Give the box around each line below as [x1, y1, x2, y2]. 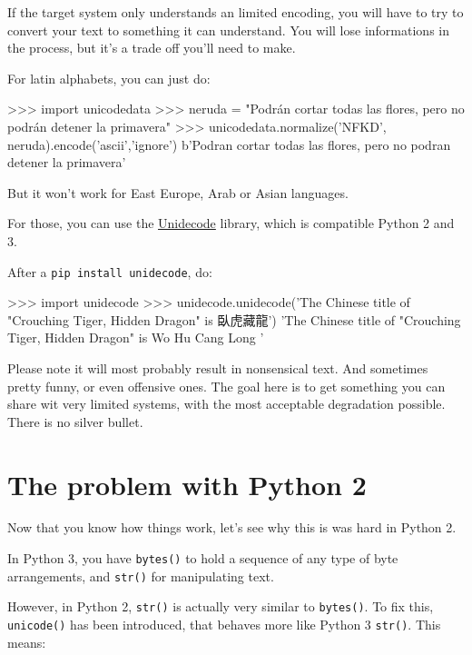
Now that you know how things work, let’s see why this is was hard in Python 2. [7, 518, 457, 537]
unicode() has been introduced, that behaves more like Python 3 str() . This [7, 615, 441, 634]
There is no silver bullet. [7, 412, 143, 431]
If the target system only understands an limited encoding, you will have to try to [7, 3, 464, 21]
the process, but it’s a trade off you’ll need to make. [7, 38, 296, 57]
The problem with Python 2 [7, 465, 367, 502]
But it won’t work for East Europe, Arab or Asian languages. [7, 183, 349, 202]
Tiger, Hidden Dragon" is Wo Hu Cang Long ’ [7, 328, 264, 347]
